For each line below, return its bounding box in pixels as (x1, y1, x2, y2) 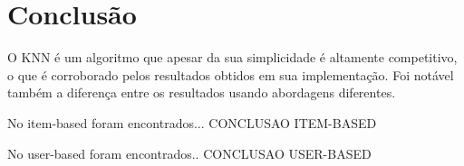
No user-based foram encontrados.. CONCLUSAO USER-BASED (7, 143, 372, 162)
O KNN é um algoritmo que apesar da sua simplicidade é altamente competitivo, (7, 48, 458, 67)
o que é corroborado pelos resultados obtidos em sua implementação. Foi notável (7, 65, 454, 84)
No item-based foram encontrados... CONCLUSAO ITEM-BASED (7, 113, 377, 132)
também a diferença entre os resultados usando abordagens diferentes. (7, 83, 396, 102)
